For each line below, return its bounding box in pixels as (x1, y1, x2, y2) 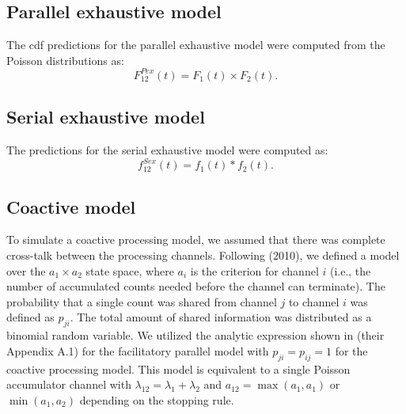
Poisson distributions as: (6, 51, 124, 68)
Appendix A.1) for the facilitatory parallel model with (6, 342, 269, 359)
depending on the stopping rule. (79, 391, 234, 408)
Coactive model (6, 194, 136, 218)
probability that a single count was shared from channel (6, 293, 277, 310)
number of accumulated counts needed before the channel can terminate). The (6, 278, 385, 294)
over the (6, 262, 46, 279)
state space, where (85, 262, 174, 279)
